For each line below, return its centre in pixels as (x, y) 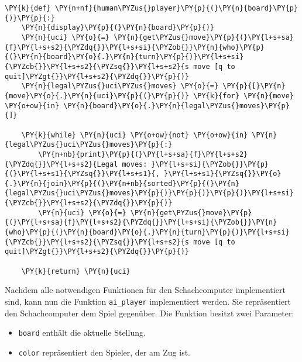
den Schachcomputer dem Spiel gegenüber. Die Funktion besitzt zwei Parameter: (150, 313)
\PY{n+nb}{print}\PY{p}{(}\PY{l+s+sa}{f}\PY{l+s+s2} (143, 154)
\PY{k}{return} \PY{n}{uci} (76, 271)
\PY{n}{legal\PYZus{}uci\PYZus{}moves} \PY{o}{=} (120, 86)
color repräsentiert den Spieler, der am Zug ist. (104, 352)
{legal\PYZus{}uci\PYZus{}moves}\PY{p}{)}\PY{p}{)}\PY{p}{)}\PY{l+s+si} (149, 193)
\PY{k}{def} (28, 8)
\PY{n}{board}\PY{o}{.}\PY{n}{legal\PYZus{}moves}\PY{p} (176, 106)
